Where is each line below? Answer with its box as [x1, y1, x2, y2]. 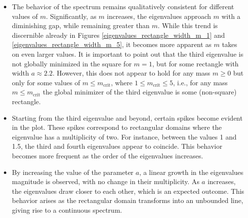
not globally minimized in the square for [12, 58, 132, 68]
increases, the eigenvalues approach [107, 11, 211, 21]
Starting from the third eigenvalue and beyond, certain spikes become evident [12, 112, 243, 123]
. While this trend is [158, 20, 218, 31]
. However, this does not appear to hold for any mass [52, 68, 211, 78]
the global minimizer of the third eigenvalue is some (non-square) [43, 87, 237, 97]
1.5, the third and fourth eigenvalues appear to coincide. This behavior [12, 141, 222, 151]
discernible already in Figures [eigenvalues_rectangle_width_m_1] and [12, 30, 225, 40]
